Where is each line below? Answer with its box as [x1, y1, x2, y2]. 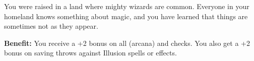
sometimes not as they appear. [4, 21, 98, 31]
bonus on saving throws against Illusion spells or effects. [4, 47, 177, 58]
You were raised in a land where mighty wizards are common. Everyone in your [4, 1, 249, 11]
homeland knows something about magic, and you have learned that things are [4, 11, 248, 21]
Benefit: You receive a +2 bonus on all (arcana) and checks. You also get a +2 [4, 37, 250, 48]
